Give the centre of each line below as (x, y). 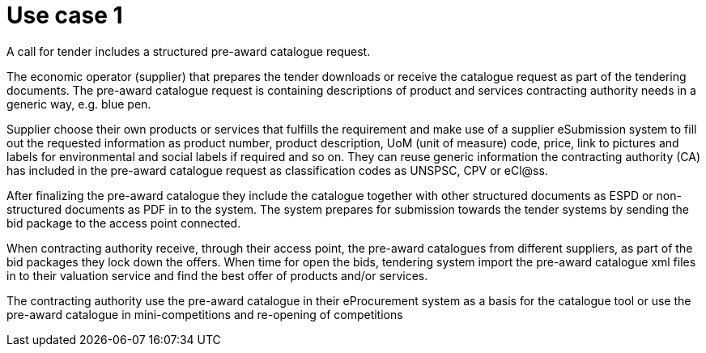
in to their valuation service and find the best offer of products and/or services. (217, 275)
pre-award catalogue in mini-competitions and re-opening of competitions (205, 314)
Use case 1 (65, 15)
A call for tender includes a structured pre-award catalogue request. (189, 51)
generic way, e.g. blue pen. (79, 104)
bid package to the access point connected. (124, 223)
